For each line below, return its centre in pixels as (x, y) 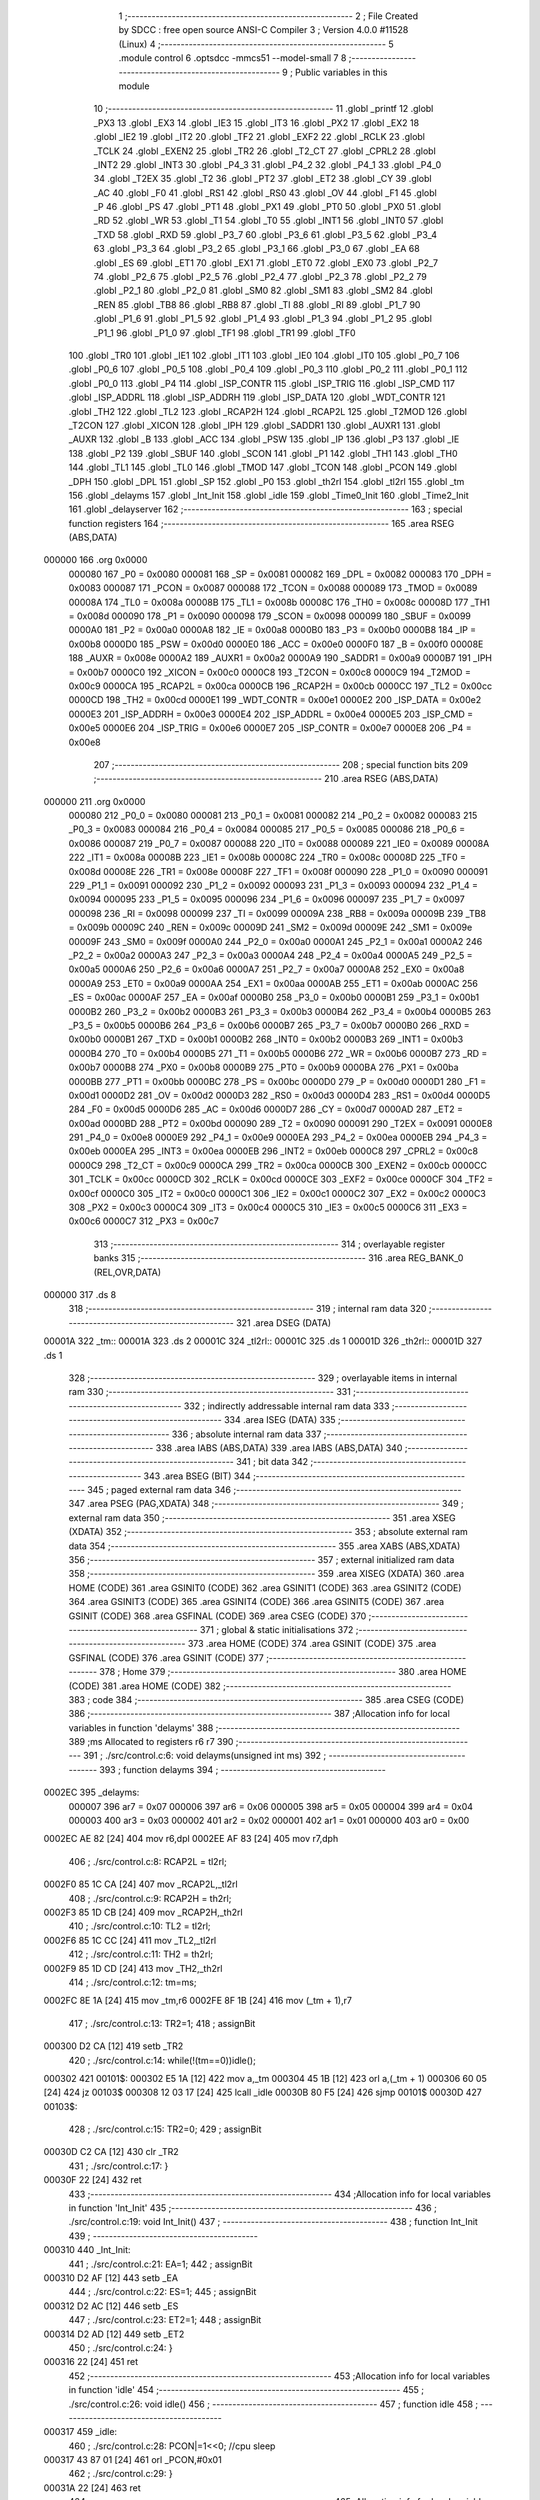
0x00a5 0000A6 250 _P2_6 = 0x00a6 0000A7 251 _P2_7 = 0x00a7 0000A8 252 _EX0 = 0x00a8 (266, 969)
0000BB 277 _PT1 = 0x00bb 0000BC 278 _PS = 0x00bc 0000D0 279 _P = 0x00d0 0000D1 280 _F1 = (277, 1081)
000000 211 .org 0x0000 (94, 801)
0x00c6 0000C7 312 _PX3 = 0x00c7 (143, 1221)
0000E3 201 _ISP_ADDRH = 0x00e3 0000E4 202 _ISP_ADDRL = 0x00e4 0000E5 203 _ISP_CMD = (271, 714)
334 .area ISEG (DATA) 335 (279, 1420)
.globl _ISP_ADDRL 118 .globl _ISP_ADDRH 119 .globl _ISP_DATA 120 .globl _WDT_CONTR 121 (257, 397)
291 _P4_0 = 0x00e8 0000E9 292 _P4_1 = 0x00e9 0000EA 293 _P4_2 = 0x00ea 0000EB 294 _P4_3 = (278, 1137)
